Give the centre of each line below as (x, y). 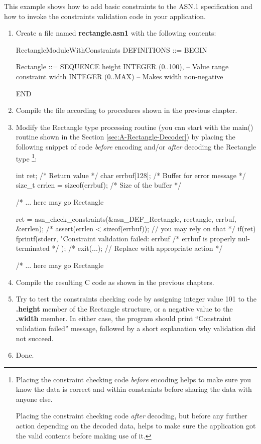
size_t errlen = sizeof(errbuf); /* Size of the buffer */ (99, 185)
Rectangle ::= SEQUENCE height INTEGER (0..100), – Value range (122, 66)
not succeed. (35, 338)
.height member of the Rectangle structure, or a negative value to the (124, 308)
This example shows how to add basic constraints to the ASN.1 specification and (128, 6)
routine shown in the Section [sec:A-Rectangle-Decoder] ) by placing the (125, 137)
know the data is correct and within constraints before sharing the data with (134, 389)
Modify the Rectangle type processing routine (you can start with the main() (135, 127)
